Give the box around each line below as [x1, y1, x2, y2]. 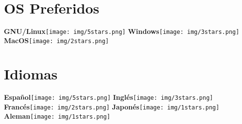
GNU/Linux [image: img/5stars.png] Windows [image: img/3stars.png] [4, 26, 240, 36]
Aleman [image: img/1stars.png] [4, 111, 110, 121]
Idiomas [4, 64, 58, 84]
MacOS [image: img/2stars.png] [4, 35, 109, 46]
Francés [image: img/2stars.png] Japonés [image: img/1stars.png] [4, 101, 220, 111]
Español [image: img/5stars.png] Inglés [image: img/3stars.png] [4, 92, 213, 102]
